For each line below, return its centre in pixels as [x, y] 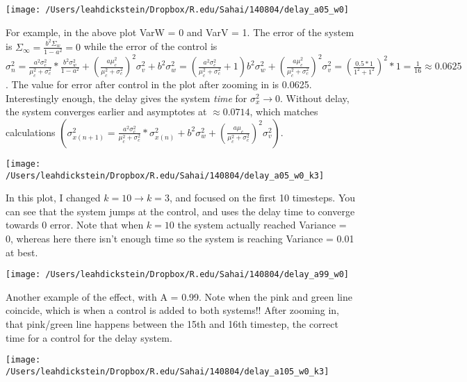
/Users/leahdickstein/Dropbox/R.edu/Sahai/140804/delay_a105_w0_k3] [167, 371]
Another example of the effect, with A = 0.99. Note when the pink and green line [179, 296]
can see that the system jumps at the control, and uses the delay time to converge [180, 211]
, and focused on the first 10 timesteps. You [262, 198]
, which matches [284, 111]
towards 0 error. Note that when [75, 225]
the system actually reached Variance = [262, 225]
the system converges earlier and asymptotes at [106, 111]
